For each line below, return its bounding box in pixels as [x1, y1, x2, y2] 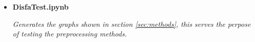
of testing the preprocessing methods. [12, 28, 127, 39]
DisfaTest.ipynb [12, 2, 69, 12]
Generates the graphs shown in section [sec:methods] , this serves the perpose [12, 18, 251, 29]
